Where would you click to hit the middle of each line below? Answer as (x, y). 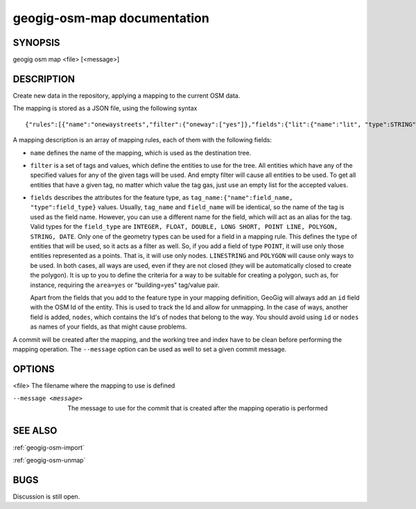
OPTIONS (34, 369)
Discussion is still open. (46, 497)
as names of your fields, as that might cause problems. (109, 327)
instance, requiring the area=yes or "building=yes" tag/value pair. (125, 285)
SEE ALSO (35, 431)
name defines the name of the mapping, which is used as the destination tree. (141, 153)
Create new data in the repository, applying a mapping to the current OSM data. (127, 95)
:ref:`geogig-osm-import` (49, 447)
